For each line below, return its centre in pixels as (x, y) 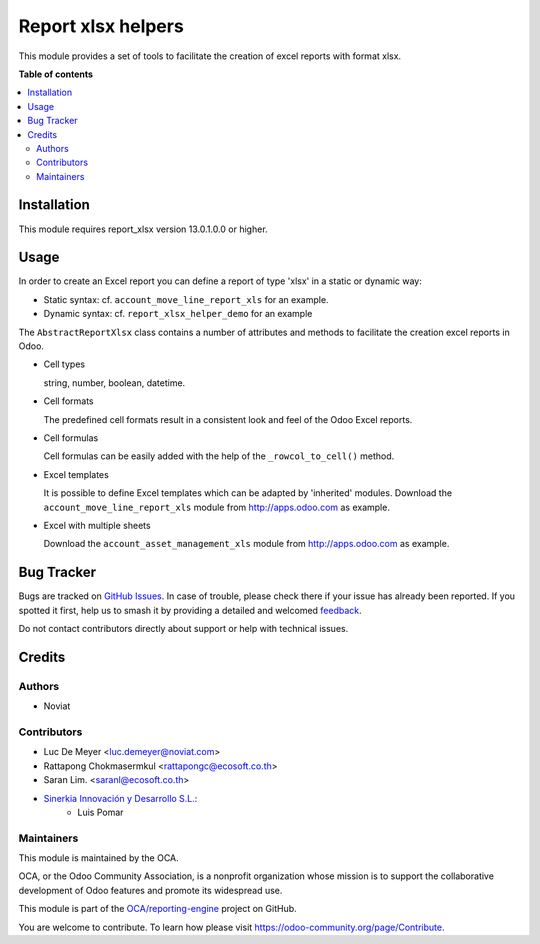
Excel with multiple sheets (97, 525)
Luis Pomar (100, 812)
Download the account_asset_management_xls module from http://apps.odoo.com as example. (246, 544)
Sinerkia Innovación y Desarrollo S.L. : (120, 798)
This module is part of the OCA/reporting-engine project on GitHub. (157, 909)
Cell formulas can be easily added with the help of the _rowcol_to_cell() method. (219, 456)
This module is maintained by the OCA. (98, 858)
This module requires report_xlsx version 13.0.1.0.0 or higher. (143, 229)
